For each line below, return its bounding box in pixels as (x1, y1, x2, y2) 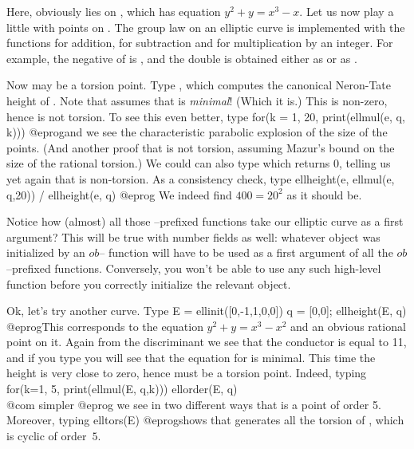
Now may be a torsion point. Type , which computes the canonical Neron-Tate (6, 77, 392, 93)
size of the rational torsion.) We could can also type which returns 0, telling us (6, 155, 391, 171)
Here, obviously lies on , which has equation (6, 3, 221, 19)
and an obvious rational (290, 317, 406, 334)
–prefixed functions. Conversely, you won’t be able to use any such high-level (6, 259, 381, 276)
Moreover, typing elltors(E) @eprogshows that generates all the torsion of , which (6, 412, 404, 428)
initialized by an (6, 244, 85, 261)
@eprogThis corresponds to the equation (6, 317, 203, 334)
